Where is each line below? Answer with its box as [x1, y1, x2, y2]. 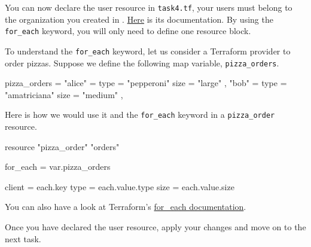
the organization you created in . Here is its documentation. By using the [5, 13, 273, 25]
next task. [5, 232, 41, 245]
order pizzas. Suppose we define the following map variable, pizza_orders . [5, 56, 279, 69]
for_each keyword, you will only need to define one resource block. [5, 25, 251, 37]
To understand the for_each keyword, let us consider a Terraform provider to [5, 44, 291, 57]
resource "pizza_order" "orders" [5, 140, 120, 153]
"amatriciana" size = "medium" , [5, 88, 123, 100]
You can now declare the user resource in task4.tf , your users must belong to [5, 1, 292, 13]
